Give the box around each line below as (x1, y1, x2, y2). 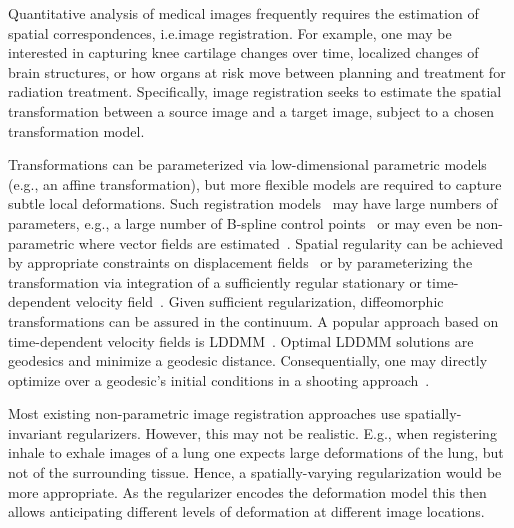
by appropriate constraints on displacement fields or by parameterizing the (8, 252, 473, 273)
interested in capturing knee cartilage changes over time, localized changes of (8, 42, 479, 63)
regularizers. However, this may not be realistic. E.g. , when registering (66, 422, 497, 443)
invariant (8, 422, 63, 443)
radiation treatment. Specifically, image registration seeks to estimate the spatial (8, 81, 502, 102)
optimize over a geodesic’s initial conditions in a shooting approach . (8, 369, 430, 390)
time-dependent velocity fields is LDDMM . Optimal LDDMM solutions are (8, 330, 474, 351)
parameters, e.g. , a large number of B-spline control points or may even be (8, 212, 472, 233)
